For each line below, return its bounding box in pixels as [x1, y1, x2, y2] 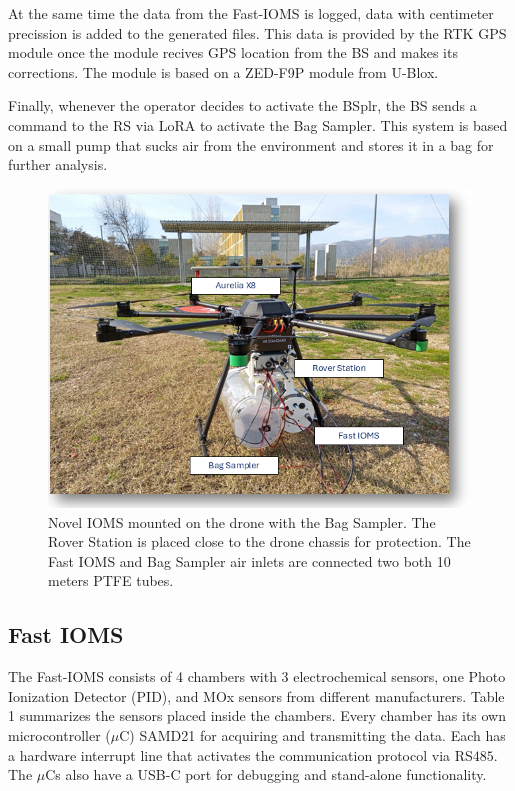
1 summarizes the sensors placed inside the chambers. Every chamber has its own [8, 705, 507, 726]
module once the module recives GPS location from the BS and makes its [8, 42, 458, 63]
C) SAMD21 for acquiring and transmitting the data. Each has [119, 725, 506, 746]
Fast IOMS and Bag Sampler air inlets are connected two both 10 [48, 550, 451, 571]
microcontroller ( [8, 725, 111, 746]
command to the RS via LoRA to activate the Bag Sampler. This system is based [8, 114, 508, 135]
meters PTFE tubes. [48, 570, 174, 591]
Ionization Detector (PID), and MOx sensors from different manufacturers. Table [8, 685, 505, 706]
